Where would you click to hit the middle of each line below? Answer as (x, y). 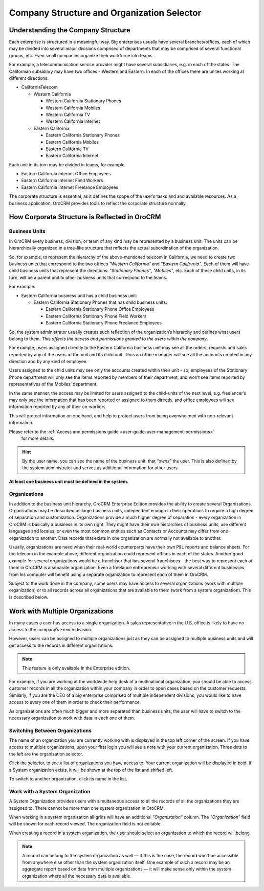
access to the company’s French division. (51, 630)
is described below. (29, 597)
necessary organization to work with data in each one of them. (72, 718)
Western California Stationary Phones (84, 101)
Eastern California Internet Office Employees (66, 174)
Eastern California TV (67, 149)
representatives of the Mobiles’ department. (53, 384)
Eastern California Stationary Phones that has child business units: (100, 302)
